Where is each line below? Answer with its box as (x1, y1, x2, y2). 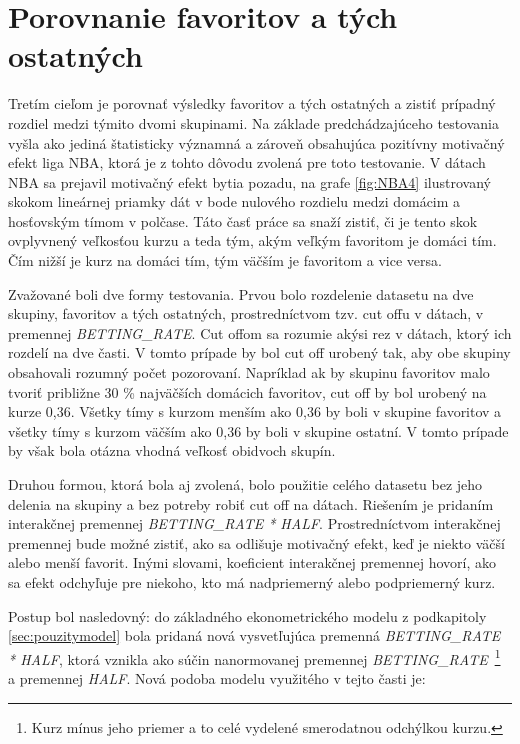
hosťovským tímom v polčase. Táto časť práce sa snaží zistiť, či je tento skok (8, 210, 478, 231)
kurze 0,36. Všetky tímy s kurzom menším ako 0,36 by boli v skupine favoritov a (8, 401, 502, 422)
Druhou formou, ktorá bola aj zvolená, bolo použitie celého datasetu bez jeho (8, 474, 483, 494)
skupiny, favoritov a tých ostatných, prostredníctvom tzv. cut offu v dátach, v (8, 303, 484, 324)
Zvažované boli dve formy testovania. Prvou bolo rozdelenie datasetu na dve (8, 283, 474, 304)
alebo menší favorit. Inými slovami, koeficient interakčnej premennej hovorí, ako (8, 552, 496, 573)
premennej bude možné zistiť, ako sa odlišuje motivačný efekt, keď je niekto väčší (8, 532, 505, 553)
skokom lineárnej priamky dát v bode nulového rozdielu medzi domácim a (8, 191, 461, 212)
